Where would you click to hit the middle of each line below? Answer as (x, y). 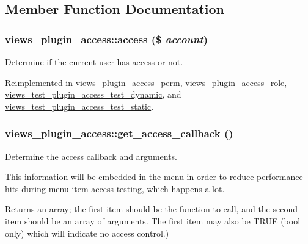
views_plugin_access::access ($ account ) (107, 39)
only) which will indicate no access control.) (87, 233)
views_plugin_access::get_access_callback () (119, 133)
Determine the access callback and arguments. (91, 156)
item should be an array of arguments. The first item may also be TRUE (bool (153, 221)
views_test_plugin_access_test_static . (79, 106)
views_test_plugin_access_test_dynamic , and (93, 94)
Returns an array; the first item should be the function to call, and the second (152, 209)
